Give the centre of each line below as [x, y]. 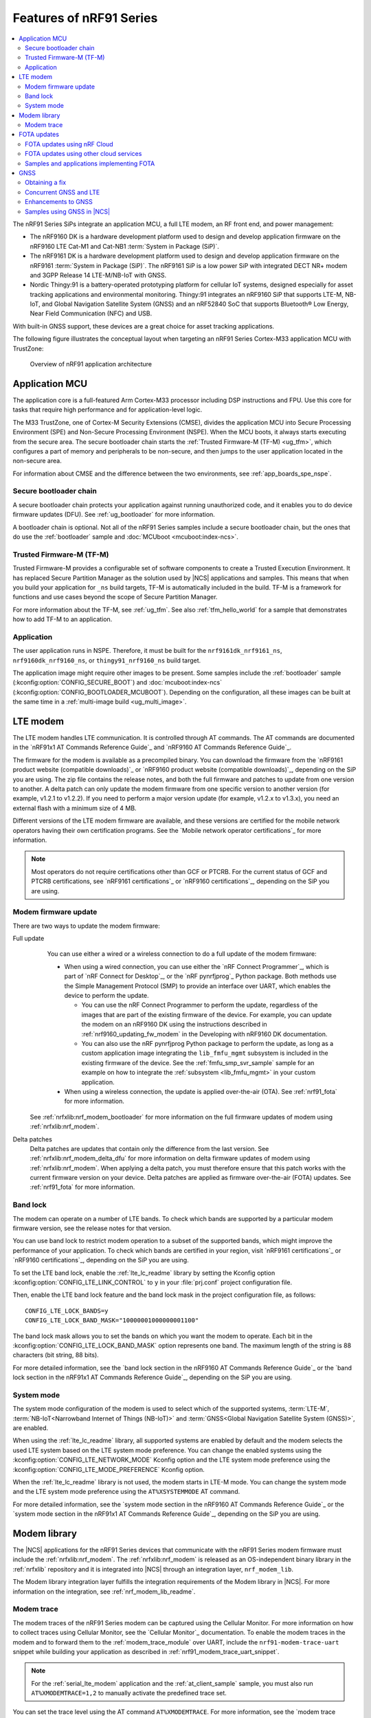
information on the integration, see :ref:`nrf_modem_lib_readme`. [104, 1592]
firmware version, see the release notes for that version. [92, 1228]
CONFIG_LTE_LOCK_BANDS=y [67, 1310]
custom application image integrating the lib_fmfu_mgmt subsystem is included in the [205, 1053]
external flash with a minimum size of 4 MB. [75, 808]
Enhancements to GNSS [59, 202]
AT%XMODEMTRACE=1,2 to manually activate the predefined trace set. [129, 1693]
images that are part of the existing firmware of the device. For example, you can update [207, 1014]
